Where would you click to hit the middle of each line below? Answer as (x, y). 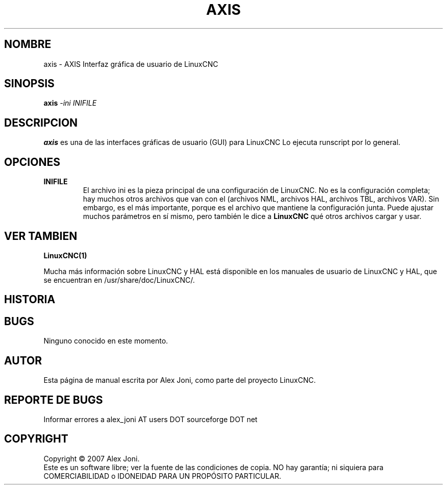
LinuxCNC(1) (65, 255)
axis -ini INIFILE (70, 103)
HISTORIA (30, 300)
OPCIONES (32, 162)
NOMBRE (28, 44)
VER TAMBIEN (41, 236)
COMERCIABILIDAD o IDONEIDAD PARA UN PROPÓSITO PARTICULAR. (162, 476)
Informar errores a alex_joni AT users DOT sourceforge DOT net (151, 419)
